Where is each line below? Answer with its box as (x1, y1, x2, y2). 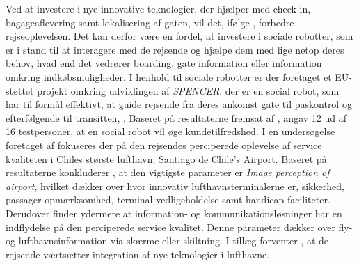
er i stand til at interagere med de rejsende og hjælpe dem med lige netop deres (6, 42, 344, 56)
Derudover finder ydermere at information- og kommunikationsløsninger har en (6, 205, 342, 220)
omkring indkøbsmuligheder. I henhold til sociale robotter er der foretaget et (6, 69, 332, 84)
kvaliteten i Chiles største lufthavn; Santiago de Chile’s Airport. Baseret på (6, 151, 327, 166)
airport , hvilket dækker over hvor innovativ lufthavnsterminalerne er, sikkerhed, (6, 178, 344, 193)
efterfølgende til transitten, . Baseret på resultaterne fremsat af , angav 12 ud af (6, 110, 346, 125)
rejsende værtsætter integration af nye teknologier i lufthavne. (6, 247, 270, 261)
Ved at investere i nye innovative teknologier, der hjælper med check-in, (6, 1, 311, 15)
